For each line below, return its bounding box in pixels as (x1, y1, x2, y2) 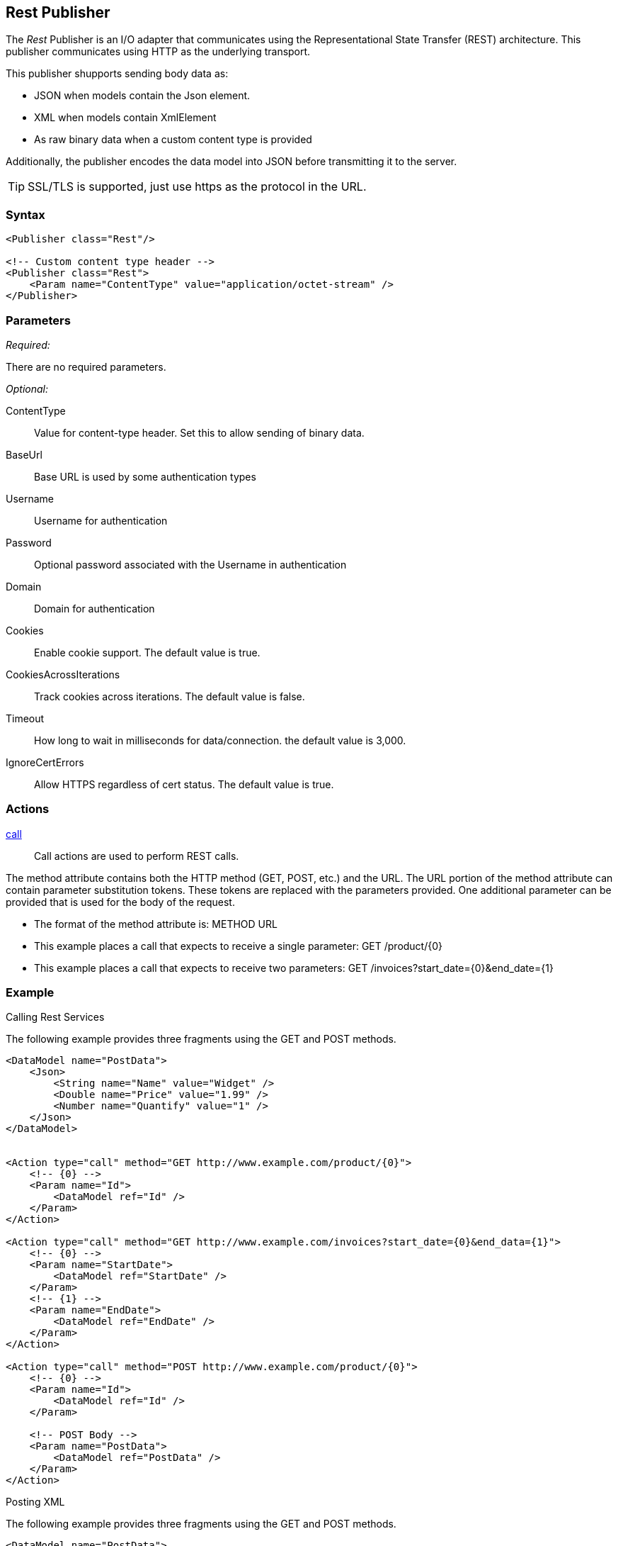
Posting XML (6, 1496, 65, 1508)
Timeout (6, 712, 45, 724)
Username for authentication (34, 514, 168, 527)
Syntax (6, 207, 45, 222)
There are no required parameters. (6, 360, 166, 373)
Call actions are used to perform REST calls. (34, 849, 239, 862)
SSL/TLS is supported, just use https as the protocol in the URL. (28, 179, 367, 194)
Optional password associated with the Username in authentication (34, 558, 347, 571)
